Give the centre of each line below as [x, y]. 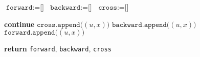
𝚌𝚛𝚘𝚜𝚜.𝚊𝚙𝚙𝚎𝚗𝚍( [60, 25]
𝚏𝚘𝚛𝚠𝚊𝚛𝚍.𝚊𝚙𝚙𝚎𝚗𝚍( [31, 33]
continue [19, 24]
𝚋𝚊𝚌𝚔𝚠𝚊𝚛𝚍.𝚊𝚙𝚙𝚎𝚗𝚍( [141, 25]
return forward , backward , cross [58, 49]
